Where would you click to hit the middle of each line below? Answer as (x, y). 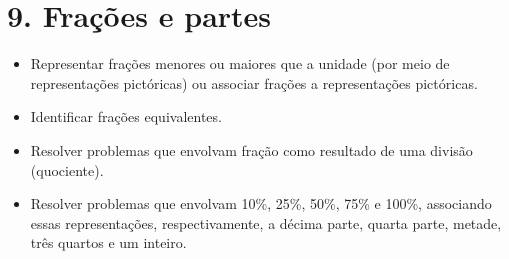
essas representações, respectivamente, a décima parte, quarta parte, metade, (266, 222)
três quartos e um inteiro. (108, 242)
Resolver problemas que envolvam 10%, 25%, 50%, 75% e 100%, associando (261, 203)
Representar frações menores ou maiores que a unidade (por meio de (240, 63)
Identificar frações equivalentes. (126, 116)
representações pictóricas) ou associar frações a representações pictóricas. (254, 82)
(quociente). (67, 169)
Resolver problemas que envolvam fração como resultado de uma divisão (251, 149)
